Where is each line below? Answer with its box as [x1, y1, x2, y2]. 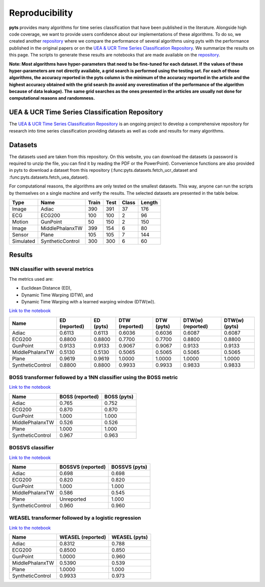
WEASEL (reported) [59, 534, 106, 541]
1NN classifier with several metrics [9, 266, 94, 272]
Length [140, 199, 158, 206]
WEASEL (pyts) [111, 534, 148, 541]
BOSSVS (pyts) [111, 464, 147, 470]
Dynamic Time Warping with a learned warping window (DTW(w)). [21, 298, 156, 304]
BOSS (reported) [59, 393, 99, 400]
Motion [12, 218, 28, 225]
